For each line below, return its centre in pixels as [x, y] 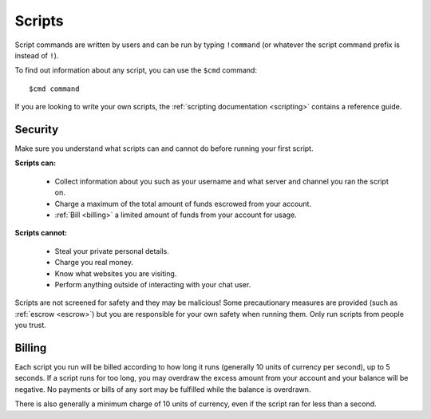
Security [37, 129]
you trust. [31, 325]
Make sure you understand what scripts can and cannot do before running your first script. [164, 148]
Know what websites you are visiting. [116, 273]
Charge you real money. [94, 263]
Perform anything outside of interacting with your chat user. [153, 284]
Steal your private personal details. [112, 251]
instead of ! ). [37, 55]
